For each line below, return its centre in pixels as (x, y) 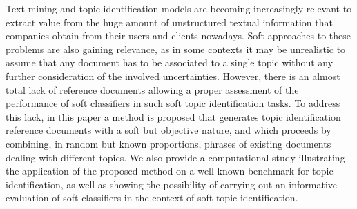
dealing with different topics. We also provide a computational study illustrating (175, 157)
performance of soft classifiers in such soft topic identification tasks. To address (173, 103)
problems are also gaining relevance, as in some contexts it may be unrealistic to (176, 49)
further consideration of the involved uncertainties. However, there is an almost (173, 76)
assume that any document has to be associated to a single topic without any (170, 62)
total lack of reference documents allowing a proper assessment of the (152, 89)
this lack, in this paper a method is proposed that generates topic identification (173, 116)
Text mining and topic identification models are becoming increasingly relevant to (179, 8)
